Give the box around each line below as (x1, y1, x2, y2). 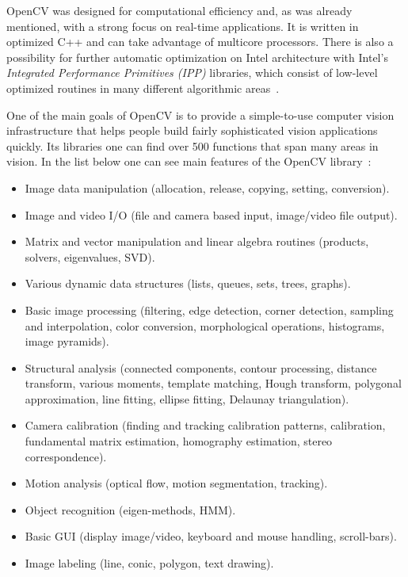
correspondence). (25, 448, 107, 464)
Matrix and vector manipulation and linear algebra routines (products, (25, 233, 369, 250)
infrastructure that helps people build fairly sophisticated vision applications (6, 122, 378, 139)
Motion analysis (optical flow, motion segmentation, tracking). (25, 475, 328, 491)
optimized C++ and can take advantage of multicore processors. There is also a (6, 33, 394, 50)
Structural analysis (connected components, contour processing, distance (25, 359, 377, 376)
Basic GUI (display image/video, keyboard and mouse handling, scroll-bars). (25, 528, 397, 545)
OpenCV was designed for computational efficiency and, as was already (6, 2, 353, 18)
